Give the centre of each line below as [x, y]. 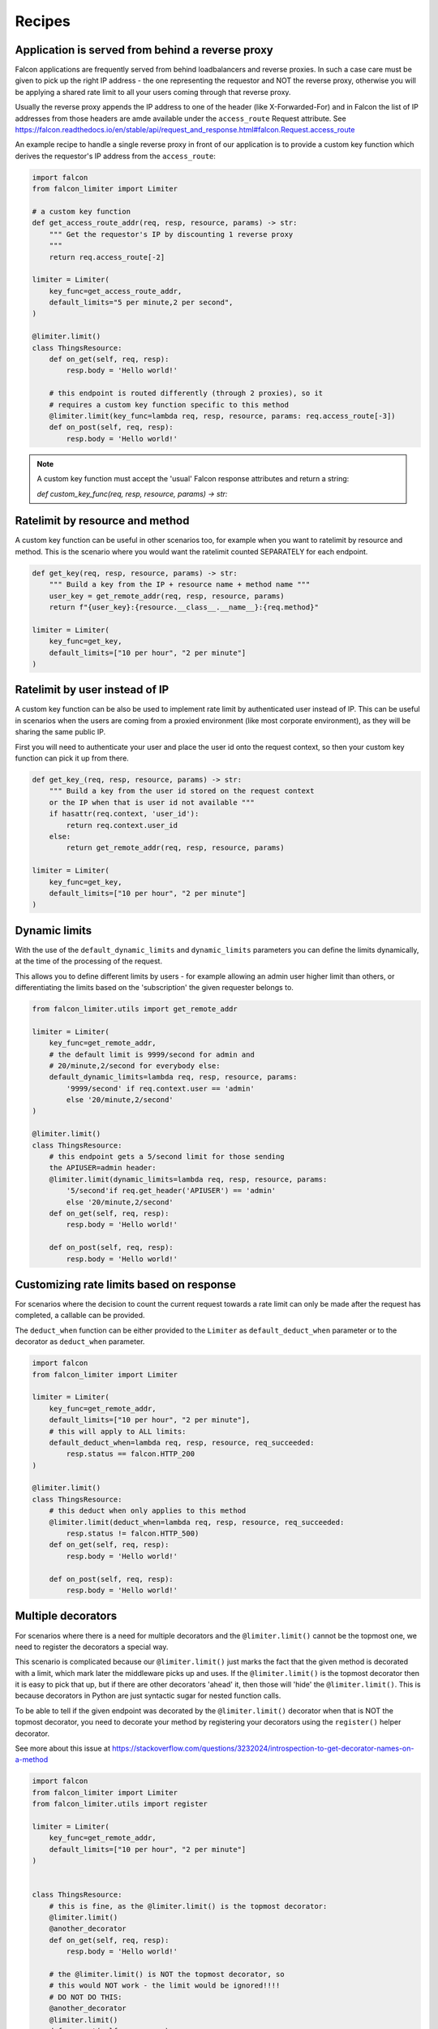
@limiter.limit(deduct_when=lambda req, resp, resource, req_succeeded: [197, 1522]
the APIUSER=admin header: [103, 1168]
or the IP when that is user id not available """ [152, 802]
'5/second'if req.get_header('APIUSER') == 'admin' [171, 1191]
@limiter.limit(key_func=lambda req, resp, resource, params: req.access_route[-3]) [223, 416]
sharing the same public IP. [60, 732]
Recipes [43, 21]
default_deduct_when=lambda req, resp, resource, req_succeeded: [182, 1442]
